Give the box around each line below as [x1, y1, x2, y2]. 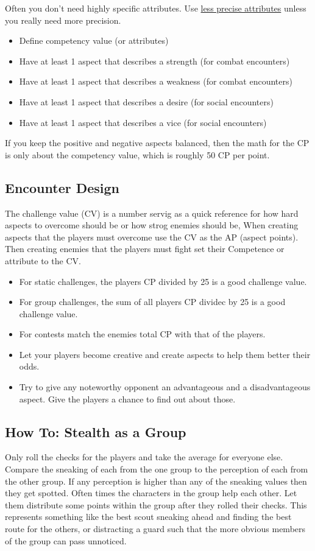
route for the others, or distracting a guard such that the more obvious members [5, 522, 306, 535]
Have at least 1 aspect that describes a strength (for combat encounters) [19, 54, 290, 67]
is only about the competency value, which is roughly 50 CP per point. [5, 148, 270, 161]
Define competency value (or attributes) [19, 34, 169, 47]
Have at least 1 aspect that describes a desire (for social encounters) [19, 95, 274, 108]
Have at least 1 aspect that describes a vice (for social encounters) [19, 116, 267, 128]
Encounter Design [5, 178, 120, 197]
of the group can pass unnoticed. [5, 534, 127, 547]
